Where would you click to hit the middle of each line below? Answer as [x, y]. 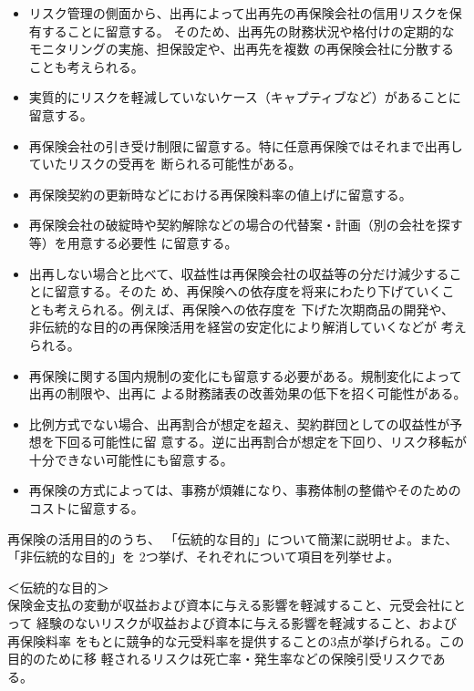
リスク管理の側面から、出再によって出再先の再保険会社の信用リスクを [239, 13]
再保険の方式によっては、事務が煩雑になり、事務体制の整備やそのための [245, 490]
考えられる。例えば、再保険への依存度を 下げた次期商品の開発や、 [254, 309]
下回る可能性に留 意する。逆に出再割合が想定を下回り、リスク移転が [260, 442]
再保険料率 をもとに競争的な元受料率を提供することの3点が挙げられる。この [236, 640]
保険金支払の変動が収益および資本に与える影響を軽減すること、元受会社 [224, 605]
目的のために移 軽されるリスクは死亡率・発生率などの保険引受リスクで [220, 659]
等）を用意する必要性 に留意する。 [133, 242]
